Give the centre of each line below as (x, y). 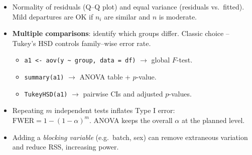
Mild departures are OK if (53, 16)
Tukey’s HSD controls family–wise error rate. (82, 43)
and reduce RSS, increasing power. (66, 147)
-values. (180, 93)
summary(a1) (44, 78)
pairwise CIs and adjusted (123, 93)
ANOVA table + (105, 77)
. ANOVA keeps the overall (131, 120)
